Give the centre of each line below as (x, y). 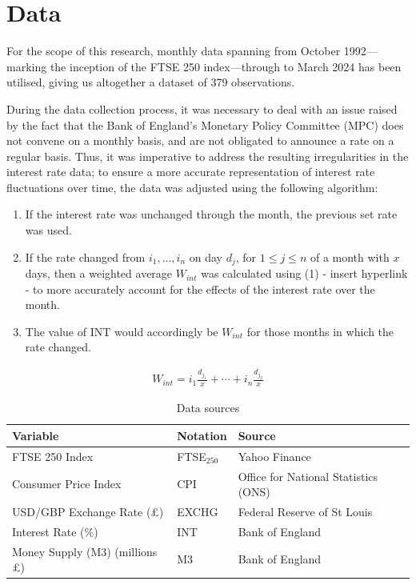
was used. (48, 230)
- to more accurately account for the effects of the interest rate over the (200, 288)
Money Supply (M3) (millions (85, 551)
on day (206, 256)
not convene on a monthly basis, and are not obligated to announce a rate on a (200, 140)
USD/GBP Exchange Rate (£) (88, 511)
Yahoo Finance (274, 456)
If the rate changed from (85, 256)
